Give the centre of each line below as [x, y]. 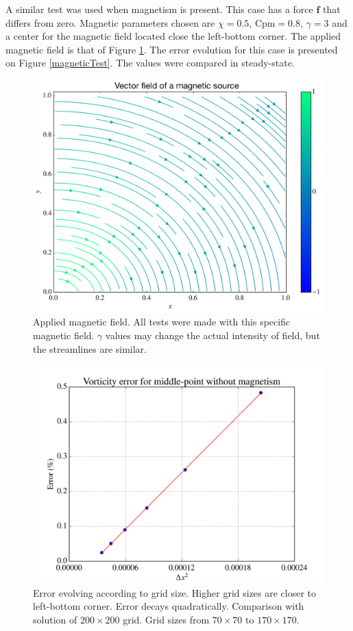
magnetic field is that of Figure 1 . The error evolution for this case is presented [172, 49]
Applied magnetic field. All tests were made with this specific [162, 322]
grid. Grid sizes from [166, 619]
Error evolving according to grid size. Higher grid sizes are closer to [175, 592]
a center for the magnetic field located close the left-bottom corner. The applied [173, 36]
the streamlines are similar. [90, 348]
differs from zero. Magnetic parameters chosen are [110, 22]
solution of [55, 619]
